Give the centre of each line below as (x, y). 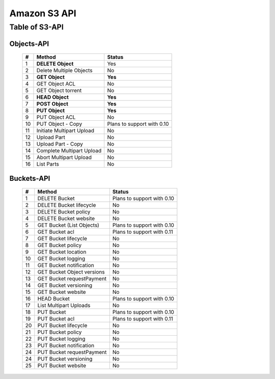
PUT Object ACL (56, 117)
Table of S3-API (36, 27)
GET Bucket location (62, 252)
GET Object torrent (59, 91)
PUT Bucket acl (56, 319)
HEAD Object (52, 97)
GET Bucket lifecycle (62, 238)
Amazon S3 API (43, 13)
